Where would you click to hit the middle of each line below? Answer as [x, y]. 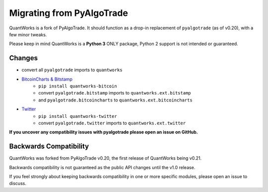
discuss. [18, 184]
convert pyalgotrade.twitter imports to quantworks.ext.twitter [112, 123]
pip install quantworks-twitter [78, 116]
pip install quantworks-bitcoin [78, 86]
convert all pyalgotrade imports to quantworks [72, 70]
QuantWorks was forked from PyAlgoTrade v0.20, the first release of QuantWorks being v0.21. [105, 158]
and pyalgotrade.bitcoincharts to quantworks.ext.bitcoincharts [116, 100]
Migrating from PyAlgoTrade [69, 13]
